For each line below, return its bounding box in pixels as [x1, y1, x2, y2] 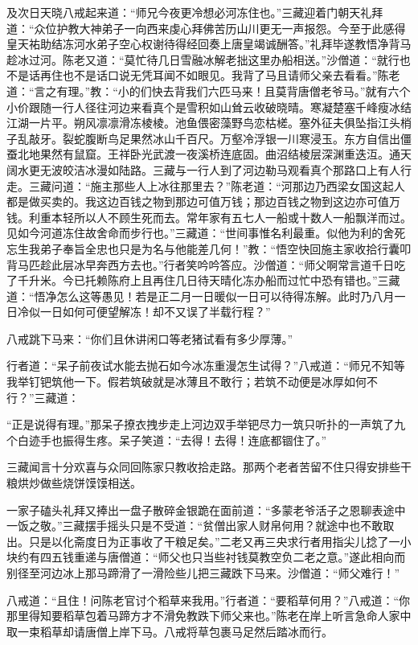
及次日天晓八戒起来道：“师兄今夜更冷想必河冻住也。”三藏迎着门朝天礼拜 [6, 4, 383, 20]
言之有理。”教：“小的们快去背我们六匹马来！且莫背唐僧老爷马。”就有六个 [34, 82, 411, 99]
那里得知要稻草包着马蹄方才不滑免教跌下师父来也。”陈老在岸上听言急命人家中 [6, 607, 412, 624]
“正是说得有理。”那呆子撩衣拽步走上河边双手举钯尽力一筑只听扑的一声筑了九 [6, 416, 406, 433]
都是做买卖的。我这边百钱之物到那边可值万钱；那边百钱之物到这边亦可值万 [6, 193, 400, 210]
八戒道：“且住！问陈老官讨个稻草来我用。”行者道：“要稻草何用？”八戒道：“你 [6, 591, 411, 608]
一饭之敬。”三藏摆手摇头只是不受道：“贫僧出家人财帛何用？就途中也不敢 [6, 517, 383, 534]
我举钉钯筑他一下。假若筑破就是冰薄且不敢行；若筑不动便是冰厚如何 [6, 373, 367, 390]
